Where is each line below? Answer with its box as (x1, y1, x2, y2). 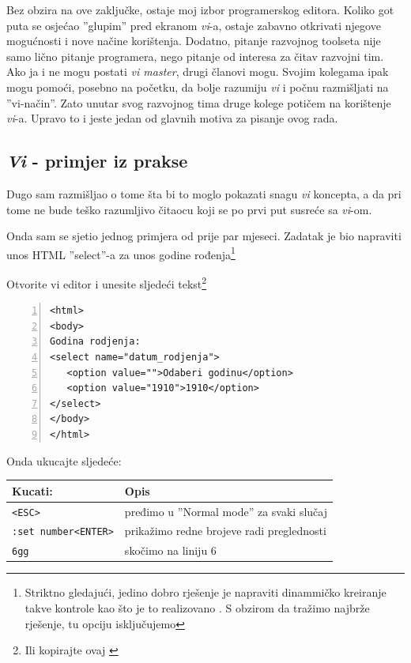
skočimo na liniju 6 (124, 542, 217, 559)
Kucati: (12, 482, 53, 499)
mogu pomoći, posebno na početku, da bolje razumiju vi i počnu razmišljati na (6, 78, 389, 95)
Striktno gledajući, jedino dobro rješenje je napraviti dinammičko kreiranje (25, 584, 386, 601)
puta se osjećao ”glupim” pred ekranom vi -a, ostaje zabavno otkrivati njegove (6, 17, 381, 33)
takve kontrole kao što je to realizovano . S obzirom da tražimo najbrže (25, 600, 370, 616)
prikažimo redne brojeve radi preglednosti (124, 522, 326, 539)
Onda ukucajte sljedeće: (6, 452, 122, 469)
